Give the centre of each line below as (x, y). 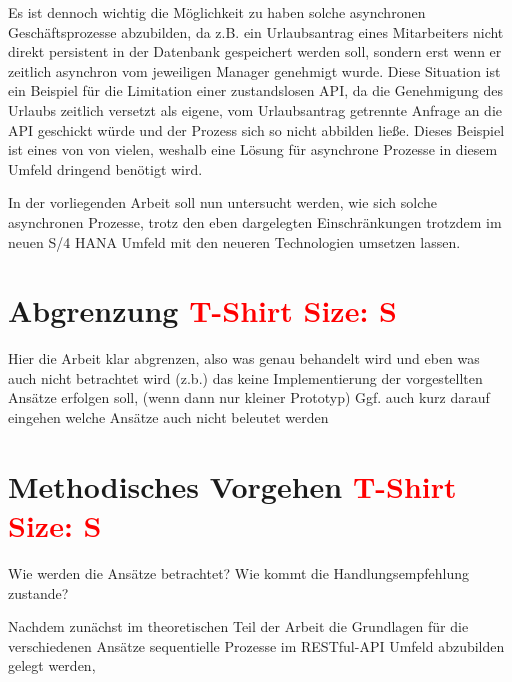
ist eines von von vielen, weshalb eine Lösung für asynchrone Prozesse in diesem (253, 149)
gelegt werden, (52, 665)
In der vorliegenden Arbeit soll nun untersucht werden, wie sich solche (223, 202)
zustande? (38, 592)
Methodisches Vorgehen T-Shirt (232, 485)
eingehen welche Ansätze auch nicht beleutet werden (168, 417)
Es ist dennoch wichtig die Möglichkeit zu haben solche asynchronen (217, 12)
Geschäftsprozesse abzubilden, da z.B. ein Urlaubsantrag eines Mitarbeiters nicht (256, 31)
